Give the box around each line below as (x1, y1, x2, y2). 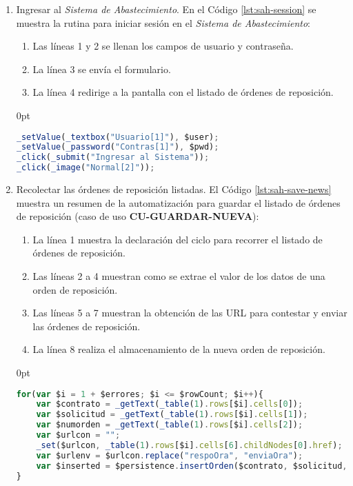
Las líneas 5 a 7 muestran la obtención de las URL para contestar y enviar (32, 305, 347, 320)
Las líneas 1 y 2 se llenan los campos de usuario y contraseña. (32, 39, 294, 53)
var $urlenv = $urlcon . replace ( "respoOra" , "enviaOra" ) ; (36, 450, 303, 460)
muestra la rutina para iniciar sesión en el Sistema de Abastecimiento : (16, 15, 310, 30)
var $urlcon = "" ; (36, 430, 121, 441)
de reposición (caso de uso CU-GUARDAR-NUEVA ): (16, 209, 259, 223)
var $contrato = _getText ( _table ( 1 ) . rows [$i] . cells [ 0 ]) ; (36, 399, 303, 409)
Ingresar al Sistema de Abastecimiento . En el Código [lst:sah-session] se (16, 2, 316, 16)
